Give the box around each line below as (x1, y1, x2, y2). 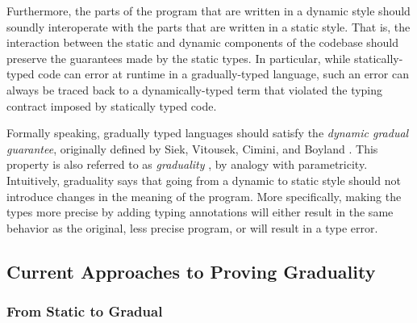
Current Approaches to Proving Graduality (6, 258, 376, 283)
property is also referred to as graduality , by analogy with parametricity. (6, 156, 368, 173)
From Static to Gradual (6, 301, 163, 321)
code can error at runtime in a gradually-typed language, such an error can (38, 65, 409, 82)
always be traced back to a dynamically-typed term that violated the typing (6, 81, 383, 98)
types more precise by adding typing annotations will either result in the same (6, 203, 394, 220)
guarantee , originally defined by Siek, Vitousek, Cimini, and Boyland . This (6, 140, 378, 157)
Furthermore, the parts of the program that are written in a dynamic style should (6, 2, 411, 19)
